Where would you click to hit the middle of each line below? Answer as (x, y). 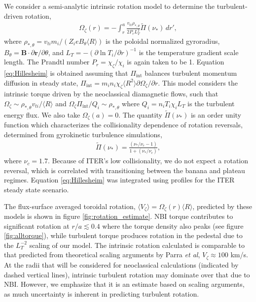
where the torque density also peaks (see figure (173, 226)
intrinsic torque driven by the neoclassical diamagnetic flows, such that (111, 94)
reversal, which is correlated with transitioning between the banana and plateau (125, 170)
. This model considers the (198, 82)
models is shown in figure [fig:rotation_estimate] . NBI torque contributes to (119, 216)
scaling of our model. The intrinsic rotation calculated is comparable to (137, 245)
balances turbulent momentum (191, 73)
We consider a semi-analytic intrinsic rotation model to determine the (109, 6)
